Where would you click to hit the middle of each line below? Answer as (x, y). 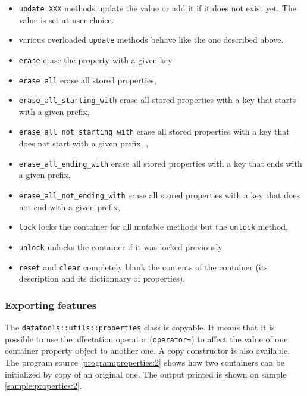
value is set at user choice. (66, 19)
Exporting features (51, 305)
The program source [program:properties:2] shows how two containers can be (145, 362)
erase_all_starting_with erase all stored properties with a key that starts (157, 100)
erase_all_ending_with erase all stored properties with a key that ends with (160, 163)
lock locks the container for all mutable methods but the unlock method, (153, 227)
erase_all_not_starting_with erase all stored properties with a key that (154, 131)
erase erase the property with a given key (95, 59)
